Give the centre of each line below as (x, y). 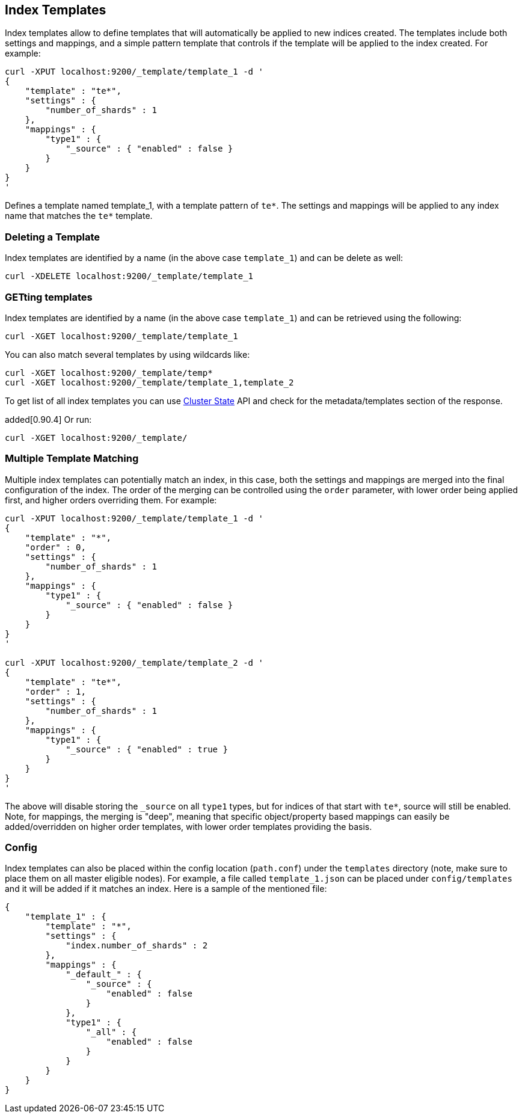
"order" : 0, (55, 547)
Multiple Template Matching (72, 459)
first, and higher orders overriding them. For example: (111, 500)
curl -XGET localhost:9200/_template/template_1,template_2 (149, 382)
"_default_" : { (104, 975)
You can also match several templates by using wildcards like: (127, 354)
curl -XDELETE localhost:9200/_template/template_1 (129, 276)
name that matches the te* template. (79, 216)
